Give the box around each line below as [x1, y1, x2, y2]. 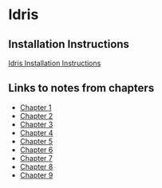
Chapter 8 [19, 162, 53, 171]
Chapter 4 [19, 127, 53, 137]
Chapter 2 [19, 111, 53, 120]
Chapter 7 [19, 153, 53, 163]
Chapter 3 [19, 119, 53, 129]
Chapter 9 [19, 170, 53, 180]
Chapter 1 [19, 102, 52, 112]
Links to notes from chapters [8, 81, 155, 95]
